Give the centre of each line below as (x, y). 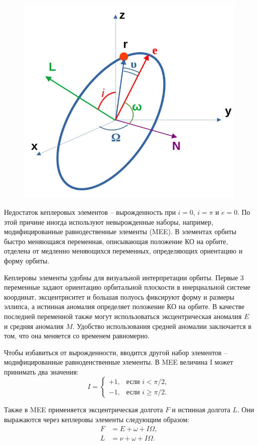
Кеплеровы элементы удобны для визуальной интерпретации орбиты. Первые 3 (124, 277)
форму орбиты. (27, 260)
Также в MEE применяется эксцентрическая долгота (84, 410)
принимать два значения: (41, 371)
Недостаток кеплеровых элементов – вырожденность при (90, 212)
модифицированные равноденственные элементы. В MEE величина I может (119, 362)
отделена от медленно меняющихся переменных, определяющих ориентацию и (123, 251)
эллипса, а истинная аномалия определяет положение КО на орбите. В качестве (124, 306)
